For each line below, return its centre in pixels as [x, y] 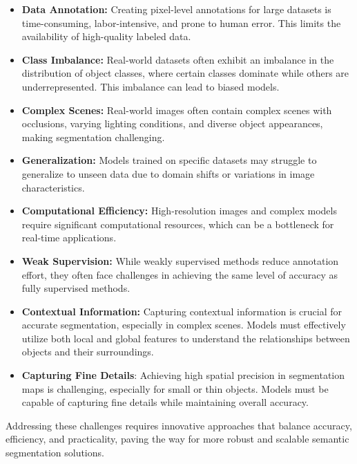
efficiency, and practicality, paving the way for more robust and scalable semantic [177, 439]
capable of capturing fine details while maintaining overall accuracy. [165, 402]
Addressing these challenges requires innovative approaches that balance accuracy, [179, 425]
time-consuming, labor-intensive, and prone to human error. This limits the [181, 22]
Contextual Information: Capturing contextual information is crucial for [182, 311]
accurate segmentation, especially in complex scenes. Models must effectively [184, 325]
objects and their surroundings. [88, 352]
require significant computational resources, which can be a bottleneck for [178, 224]
